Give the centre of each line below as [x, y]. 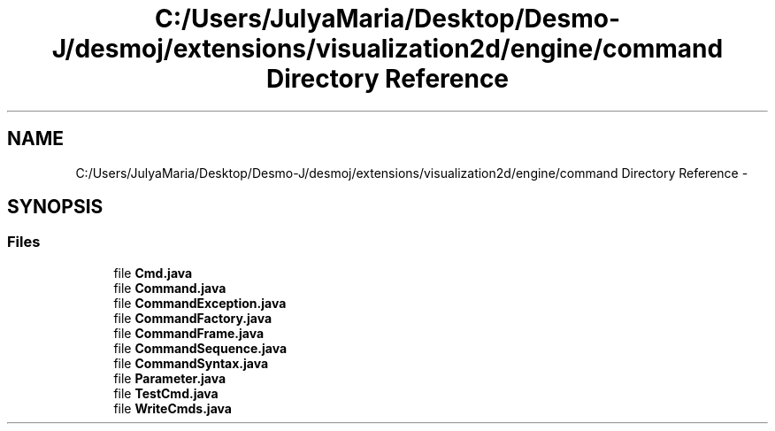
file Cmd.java [153, 273]
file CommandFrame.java [189, 333]
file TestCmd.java [166, 393]
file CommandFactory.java [193, 318]
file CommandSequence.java [200, 348]
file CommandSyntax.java [191, 363]
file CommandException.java [200, 303]
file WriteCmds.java [173, 408]
